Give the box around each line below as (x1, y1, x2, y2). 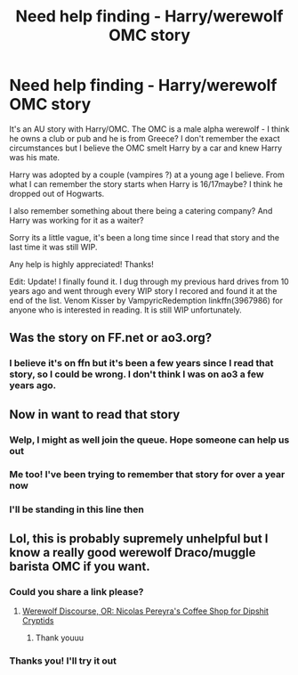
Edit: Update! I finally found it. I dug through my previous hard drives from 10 (9, 276, 289, 287)
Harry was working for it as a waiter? (9, 215, 144, 225)
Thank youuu (35, 632, 85, 643)
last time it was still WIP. (9, 241, 98, 252)
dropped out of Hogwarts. (9, 188, 105, 199)
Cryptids (21, 615, 54, 626)
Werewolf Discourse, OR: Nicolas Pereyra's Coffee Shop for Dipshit (21, 606, 270, 616)
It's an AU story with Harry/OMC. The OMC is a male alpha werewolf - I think (9, 123, 290, 134)
